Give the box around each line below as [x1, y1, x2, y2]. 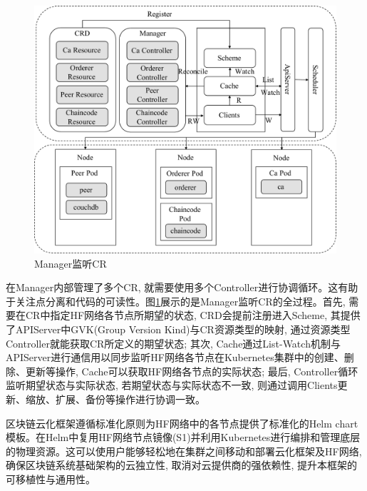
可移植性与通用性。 [6, 471, 95, 486]
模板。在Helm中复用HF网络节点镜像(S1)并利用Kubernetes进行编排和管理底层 [6, 430, 361, 445]
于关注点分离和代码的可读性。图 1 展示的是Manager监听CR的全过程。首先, [6, 293, 346, 308]
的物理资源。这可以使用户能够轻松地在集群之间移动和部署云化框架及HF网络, [6, 443, 362, 458]
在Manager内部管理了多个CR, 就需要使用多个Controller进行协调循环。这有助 [6, 280, 358, 295]
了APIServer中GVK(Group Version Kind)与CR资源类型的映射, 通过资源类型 [6, 321, 351, 336]
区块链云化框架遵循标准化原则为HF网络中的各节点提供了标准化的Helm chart [6, 415, 358, 430]
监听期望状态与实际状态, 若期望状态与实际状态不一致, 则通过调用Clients [6, 378, 338, 393]
